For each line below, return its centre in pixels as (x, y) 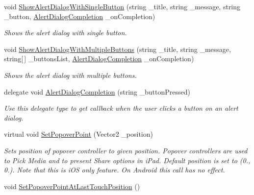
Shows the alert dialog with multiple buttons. (70, 75)
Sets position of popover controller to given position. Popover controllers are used (126, 150)
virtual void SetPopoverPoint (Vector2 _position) (78, 134)
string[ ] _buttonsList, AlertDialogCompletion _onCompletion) (99, 59)
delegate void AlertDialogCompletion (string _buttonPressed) (97, 91)
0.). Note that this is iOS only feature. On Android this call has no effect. (114, 170)
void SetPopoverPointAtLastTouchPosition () (72, 186)
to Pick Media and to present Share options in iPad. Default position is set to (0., (127, 160)
